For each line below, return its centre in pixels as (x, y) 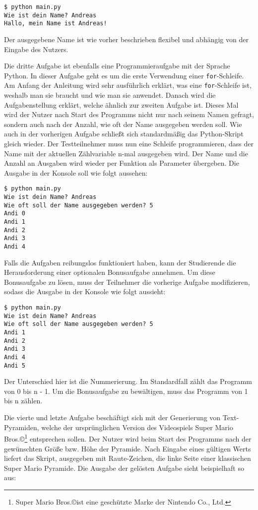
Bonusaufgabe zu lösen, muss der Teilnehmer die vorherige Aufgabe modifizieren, (127, 282)
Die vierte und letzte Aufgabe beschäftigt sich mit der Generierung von (112, 417)
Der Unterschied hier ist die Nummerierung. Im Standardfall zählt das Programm (128, 381)
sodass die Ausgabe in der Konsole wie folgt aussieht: (85, 291)
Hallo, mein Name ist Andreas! (56, 24)
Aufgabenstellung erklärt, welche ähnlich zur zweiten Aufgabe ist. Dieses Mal (121, 104)
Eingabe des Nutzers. (36, 49)
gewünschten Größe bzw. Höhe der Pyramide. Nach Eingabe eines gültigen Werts (128, 448)
